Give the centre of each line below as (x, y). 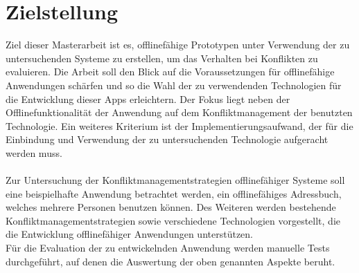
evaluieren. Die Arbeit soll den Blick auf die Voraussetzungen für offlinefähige (170, 72)
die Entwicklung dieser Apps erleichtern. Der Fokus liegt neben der (148, 98)
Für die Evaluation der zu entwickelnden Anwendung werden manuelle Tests (168, 248)
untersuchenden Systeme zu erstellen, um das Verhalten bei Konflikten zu (162, 58)
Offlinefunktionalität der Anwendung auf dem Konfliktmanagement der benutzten (179, 112)
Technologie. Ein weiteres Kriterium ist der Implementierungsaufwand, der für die (179, 125)
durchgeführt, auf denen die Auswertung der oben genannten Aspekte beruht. (170, 261)
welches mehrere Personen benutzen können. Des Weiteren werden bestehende (171, 207)
